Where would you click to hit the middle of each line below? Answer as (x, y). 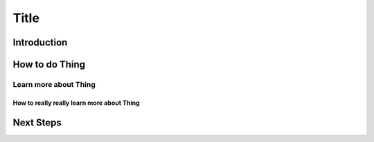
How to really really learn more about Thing (76, 103)
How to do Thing (49, 64)
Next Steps (37, 122)
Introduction (40, 42)
